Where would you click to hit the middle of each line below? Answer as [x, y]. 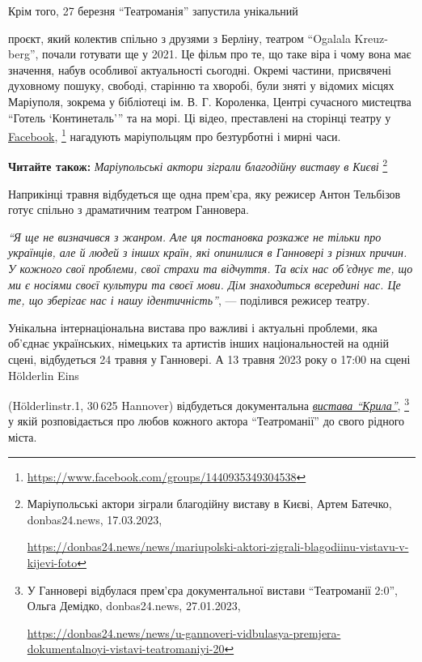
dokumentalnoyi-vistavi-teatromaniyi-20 [126, 649]
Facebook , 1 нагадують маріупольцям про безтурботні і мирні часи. [175, 135]
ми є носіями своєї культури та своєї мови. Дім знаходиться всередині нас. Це [205, 284]
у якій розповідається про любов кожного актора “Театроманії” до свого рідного [207, 421]
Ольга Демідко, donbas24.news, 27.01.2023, [134, 606]
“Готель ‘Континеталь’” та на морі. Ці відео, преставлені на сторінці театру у [200, 117]
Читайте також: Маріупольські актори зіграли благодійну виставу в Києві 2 [198, 165]
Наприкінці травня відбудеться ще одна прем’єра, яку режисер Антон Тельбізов [205, 193]
